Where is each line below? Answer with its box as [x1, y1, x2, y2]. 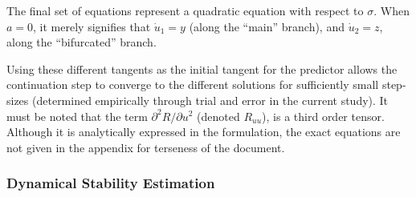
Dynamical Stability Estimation [6, 173, 215, 193]
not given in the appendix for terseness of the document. [6, 139, 285, 155]
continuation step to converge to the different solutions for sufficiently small [6, 76, 379, 93]
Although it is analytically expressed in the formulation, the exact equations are [6, 123, 401, 140]
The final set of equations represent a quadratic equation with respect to [6, 2, 364, 18]
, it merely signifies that [33, 18, 151, 34]
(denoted [197, 107, 240, 124]
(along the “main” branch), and [189, 18, 345, 34]
